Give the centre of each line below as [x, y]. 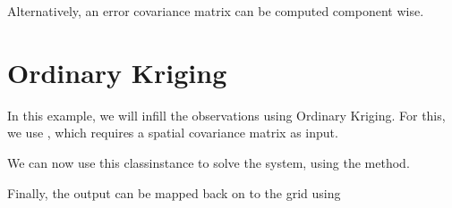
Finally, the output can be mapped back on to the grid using [174, 192]
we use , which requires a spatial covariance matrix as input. [173, 133]
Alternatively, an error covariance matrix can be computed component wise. [216, 11]
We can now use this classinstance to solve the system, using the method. [209, 162]
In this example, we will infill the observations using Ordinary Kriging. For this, [226, 115]
